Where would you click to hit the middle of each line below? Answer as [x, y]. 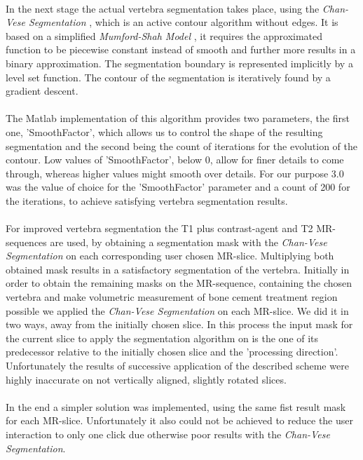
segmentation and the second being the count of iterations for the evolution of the [181, 146]
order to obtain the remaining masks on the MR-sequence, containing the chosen [179, 283]
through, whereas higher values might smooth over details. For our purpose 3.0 [175, 173]
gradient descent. [42, 91]
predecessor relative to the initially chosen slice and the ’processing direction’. [172, 352]
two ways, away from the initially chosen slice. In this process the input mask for [179, 324]
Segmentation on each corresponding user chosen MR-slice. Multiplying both [170, 256]
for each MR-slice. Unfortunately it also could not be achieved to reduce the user [180, 420]
